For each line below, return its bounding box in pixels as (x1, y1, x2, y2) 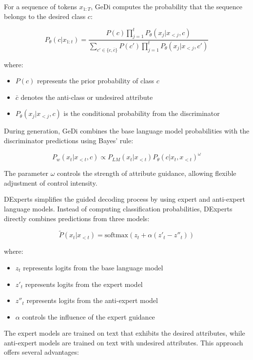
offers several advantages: (4, 347, 79, 357)
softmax (104, 232, 128, 239)
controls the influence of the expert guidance (22, 311, 155, 322)
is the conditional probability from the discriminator (63, 108, 220, 118)
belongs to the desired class (4, 11, 86, 21)
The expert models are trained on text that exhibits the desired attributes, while (4, 328, 245, 338)
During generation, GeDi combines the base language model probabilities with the (4, 126, 250, 136)
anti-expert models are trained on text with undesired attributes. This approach (4, 337, 243, 347)
